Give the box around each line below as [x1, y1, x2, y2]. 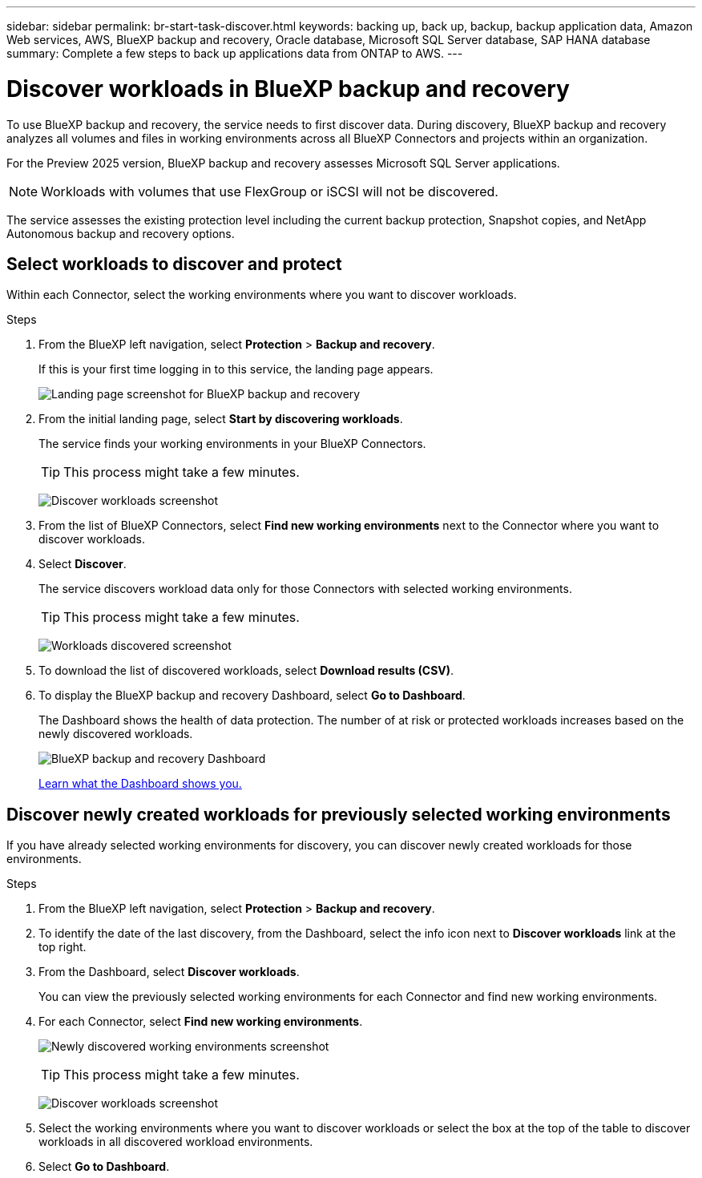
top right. [38, 940, 87, 954]
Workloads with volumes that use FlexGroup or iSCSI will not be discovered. [41, 183, 498, 200]
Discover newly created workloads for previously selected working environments [6, 804, 671, 825]
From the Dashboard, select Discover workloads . [38, 965, 300, 979]
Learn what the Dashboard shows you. [38, 777, 242, 791]
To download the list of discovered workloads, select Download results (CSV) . [38, 664, 454, 678]
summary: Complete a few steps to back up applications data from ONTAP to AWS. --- [6, 46, 463, 60]
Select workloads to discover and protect [6, 253, 342, 274]
